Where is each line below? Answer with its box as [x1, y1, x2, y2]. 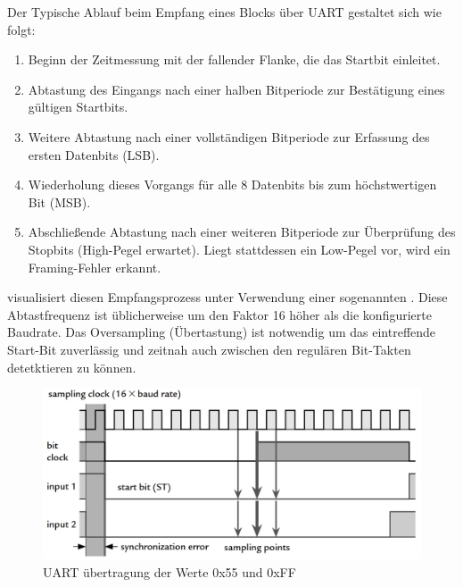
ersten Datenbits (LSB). [28, 145, 160, 164]
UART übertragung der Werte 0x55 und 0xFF [43, 562, 296, 581]
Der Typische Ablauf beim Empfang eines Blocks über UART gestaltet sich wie [7, 3, 442, 21]
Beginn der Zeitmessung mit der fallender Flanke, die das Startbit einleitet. [28, 50, 441, 69]
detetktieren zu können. [7, 357, 136, 376]
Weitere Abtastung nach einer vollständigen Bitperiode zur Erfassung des [28, 127, 430, 146]
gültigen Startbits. [28, 97, 128, 116]
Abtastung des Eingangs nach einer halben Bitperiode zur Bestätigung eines [28, 80, 445, 98]
